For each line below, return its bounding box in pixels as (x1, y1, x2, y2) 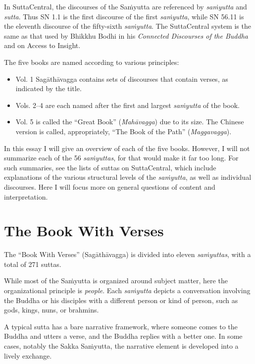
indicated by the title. (15, 83, 82, 94)
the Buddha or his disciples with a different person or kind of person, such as (4, 295, 238, 305)
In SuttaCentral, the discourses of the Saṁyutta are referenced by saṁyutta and (4, 1, 247, 11)
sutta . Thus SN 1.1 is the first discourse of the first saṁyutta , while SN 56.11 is (4, 11, 244, 21)
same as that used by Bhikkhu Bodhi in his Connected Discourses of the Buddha (4, 30, 248, 41)
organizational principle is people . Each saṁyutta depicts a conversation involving (4, 285, 251, 295)
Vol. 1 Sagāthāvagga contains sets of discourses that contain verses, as (15, 73, 228, 84)
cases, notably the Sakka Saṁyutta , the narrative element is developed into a (4, 340, 239, 351)
